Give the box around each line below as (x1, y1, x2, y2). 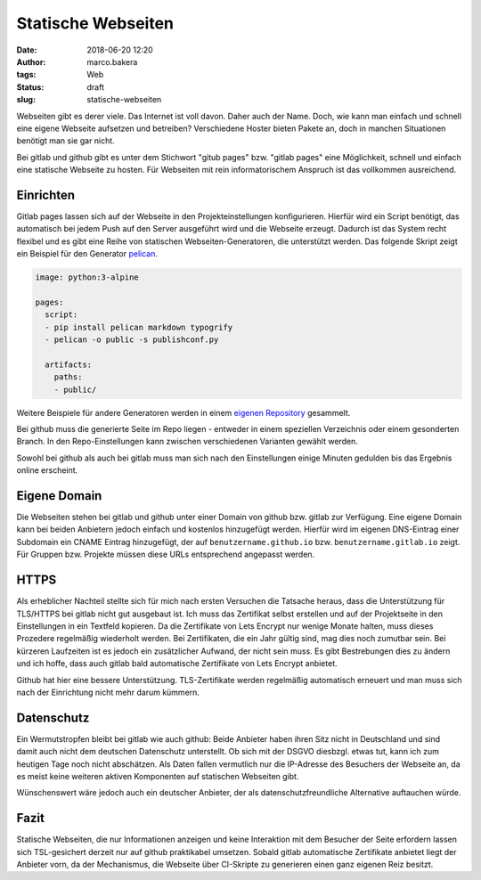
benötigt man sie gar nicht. (16, 135, 115, 146)
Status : (16, 81, 45, 93)
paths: (53, 372, 83, 382)
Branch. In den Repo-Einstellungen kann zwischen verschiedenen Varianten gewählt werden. (16, 436, 358, 447)
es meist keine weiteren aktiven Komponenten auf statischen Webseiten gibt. (16, 770, 299, 781)
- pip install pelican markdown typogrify (45, 322, 233, 332)
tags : (16, 69, 37, 80)
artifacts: (45, 359, 93, 370)
